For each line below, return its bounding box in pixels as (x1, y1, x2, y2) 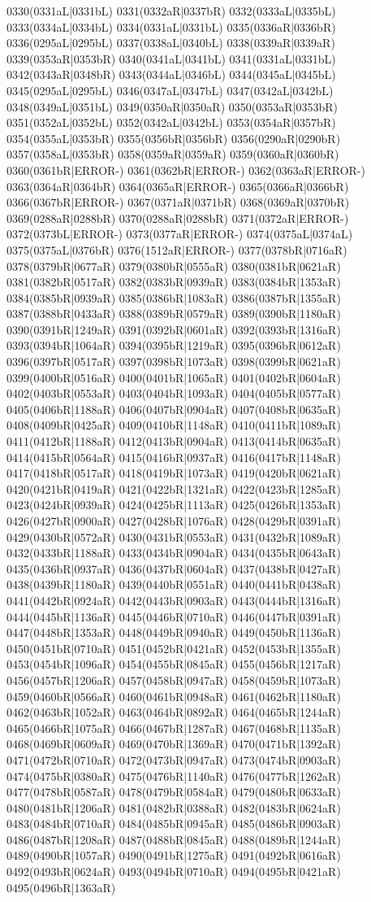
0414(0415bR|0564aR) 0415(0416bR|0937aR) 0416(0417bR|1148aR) (6, 448, 341, 465)
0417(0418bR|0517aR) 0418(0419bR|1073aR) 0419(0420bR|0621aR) (6, 464, 341, 482)
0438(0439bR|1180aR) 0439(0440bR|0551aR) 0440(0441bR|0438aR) (6, 576, 341, 593)
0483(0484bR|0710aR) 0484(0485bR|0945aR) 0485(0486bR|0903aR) (6, 815, 341, 832)
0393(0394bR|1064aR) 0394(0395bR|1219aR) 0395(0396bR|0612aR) (6, 337, 341, 354)
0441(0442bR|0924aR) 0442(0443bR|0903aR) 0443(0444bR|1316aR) (6, 591, 341, 608)
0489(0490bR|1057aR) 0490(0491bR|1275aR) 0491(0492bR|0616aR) (6, 847, 341, 864)
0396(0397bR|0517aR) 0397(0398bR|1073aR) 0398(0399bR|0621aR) (6, 353, 341, 370)
